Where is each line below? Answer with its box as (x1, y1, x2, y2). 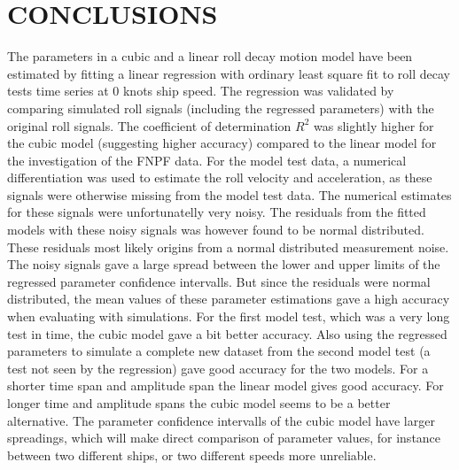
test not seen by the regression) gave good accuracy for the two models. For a (7, 358, 429, 377)
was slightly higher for (313, 116, 434, 135)
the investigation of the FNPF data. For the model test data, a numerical (7, 150, 407, 169)
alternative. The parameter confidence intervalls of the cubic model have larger (7, 411, 435, 429)
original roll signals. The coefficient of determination (7, 116, 292, 135)
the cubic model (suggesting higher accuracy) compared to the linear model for (7, 134, 437, 152)
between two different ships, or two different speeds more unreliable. (7, 445, 377, 464)
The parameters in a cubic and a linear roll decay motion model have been (7, 47, 413, 65)
